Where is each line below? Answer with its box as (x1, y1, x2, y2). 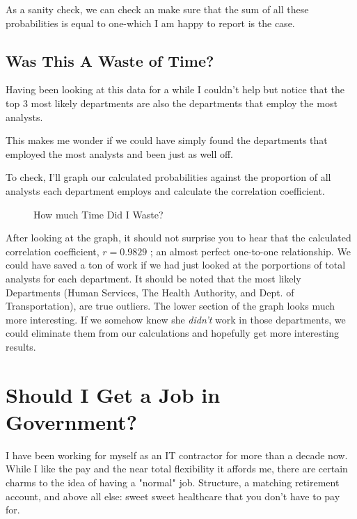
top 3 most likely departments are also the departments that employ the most (6, 95, 338, 110)
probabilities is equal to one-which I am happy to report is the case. (6, 15, 295, 30)
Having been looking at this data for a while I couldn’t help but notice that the (6, 82, 345, 97)
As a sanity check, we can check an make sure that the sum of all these (6, 2, 309, 16)
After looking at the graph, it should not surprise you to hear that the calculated (6, 230, 351, 245)
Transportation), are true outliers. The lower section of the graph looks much (6, 298, 335, 313)
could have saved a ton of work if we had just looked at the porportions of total (6, 257, 346, 272)
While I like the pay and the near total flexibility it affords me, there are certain (6, 461, 348, 476)
